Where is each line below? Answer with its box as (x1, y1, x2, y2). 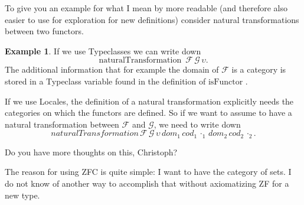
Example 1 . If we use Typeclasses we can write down (5, 44, 201, 57)
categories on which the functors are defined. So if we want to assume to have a (5, 106, 292, 119)
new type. (5, 188, 40, 201)
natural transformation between (5, 118, 119, 130)
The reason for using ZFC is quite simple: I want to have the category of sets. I (5, 165, 292, 178)
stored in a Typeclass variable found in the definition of (5, 74, 206, 87)
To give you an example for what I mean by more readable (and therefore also (5, 2, 287, 14)
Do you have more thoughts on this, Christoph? (5, 145, 178, 158)
